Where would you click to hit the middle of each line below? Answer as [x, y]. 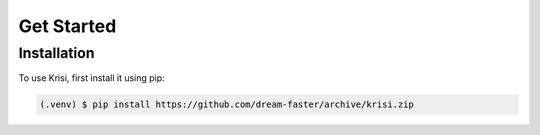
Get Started [67, 26]
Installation [56, 53]
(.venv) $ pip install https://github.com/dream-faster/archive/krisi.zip [227, 104]
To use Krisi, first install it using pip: [91, 78]
